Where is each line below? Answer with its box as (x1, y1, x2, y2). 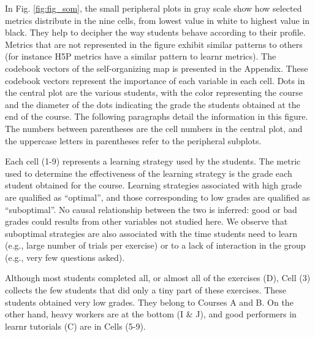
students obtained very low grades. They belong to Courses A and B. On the (5, 295, 294, 308)
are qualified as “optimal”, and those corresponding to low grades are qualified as (5, 190, 310, 203)
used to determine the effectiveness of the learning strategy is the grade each (5, 166, 292, 179)
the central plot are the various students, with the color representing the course (5, 86, 303, 99)
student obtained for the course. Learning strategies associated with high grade (5, 179, 302, 192)
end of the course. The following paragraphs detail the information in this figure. (5, 110, 308, 123)
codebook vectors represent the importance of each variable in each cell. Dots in (5, 74, 305, 87)
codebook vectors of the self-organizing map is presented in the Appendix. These (5, 61, 308, 74)
